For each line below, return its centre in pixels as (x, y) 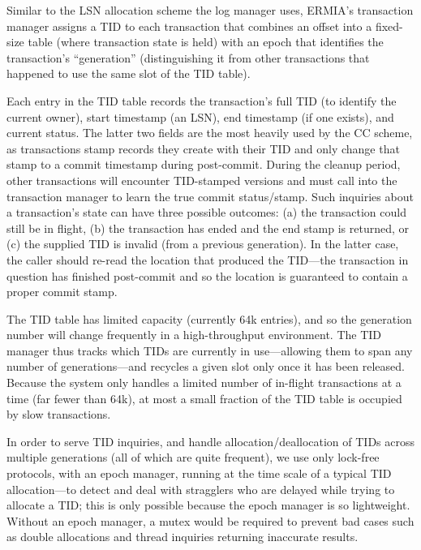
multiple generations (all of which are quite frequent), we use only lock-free (193, 457)
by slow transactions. (59, 414)
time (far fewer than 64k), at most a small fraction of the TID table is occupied (204, 398)
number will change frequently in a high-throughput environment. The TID (194, 335)
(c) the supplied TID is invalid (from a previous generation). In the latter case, (203, 244)
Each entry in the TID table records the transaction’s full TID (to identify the (202, 100)
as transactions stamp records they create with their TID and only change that (203, 148)
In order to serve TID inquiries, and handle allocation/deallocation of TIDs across (211, 441)
